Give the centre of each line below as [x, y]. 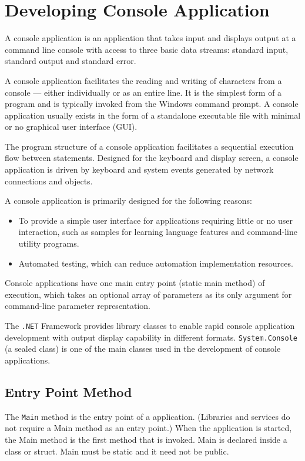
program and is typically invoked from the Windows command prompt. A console [152, 104]
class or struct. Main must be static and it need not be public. [117, 451]
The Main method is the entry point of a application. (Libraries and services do [148, 416]
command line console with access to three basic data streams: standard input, [147, 49]
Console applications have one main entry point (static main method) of [135, 283]
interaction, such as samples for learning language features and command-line [158, 232]
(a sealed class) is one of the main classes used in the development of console [143, 349]
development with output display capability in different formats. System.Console [151, 337]
